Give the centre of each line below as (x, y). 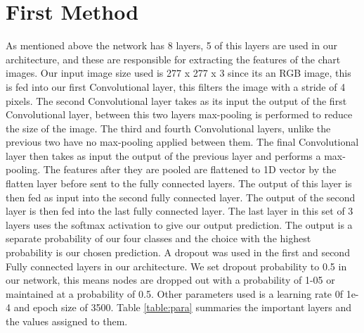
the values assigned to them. (67, 321)
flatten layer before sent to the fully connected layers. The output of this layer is (179, 183)
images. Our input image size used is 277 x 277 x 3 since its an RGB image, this (178, 73)
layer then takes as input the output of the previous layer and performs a (163, 155)
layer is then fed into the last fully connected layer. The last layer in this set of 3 (180, 211)
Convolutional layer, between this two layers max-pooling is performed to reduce (179, 114)
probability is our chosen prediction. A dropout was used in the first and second (178, 252)
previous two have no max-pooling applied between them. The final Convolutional (182, 142)
